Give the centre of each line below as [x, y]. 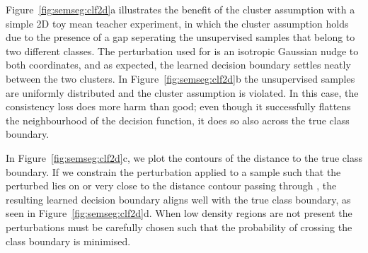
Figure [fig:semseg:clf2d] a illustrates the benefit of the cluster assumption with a [180, 9]
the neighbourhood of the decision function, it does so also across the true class [178, 120]
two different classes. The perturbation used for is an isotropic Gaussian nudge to [182, 51]
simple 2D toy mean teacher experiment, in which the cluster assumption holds [177, 23]
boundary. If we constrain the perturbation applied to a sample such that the [173, 171]
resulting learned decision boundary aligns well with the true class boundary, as [178, 199]
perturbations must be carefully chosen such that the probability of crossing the [179, 226]
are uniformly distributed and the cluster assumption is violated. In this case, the [182, 92]
